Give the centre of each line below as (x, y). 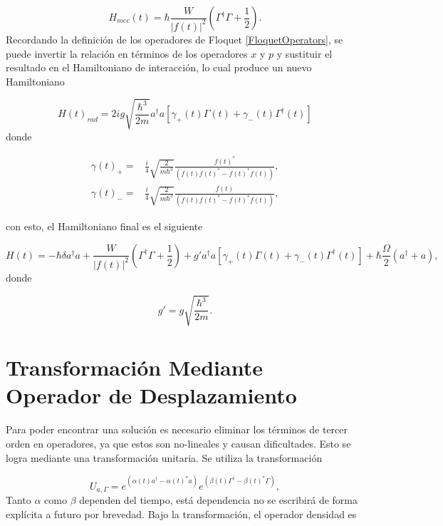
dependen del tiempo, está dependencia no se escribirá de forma (219, 500)
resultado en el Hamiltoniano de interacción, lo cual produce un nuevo (159, 67)
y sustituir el (304, 53)
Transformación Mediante (134, 367)
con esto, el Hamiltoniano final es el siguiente (104, 226)
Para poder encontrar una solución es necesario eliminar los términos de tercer (177, 429)
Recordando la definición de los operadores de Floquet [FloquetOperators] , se (174, 39)
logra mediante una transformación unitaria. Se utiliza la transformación (164, 457)
